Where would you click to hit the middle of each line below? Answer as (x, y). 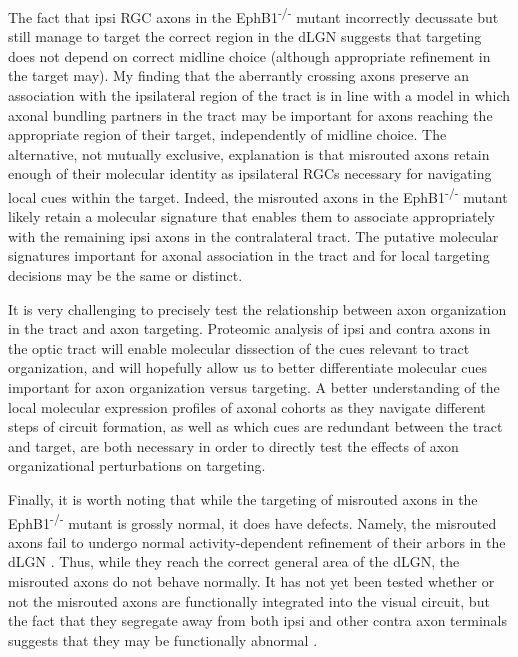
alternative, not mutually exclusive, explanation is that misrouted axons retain (249, 153)
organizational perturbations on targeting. (137, 465)
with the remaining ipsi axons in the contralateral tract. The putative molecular (253, 235)
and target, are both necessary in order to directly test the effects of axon (233, 445)
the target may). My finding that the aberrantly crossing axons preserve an (239, 75)
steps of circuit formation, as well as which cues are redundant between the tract (255, 426)
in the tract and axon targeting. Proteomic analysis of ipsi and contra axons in (249, 328)
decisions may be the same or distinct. (125, 275)
